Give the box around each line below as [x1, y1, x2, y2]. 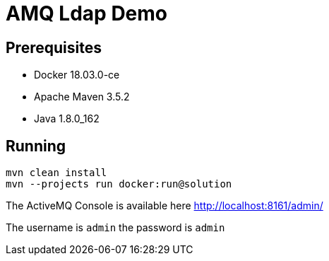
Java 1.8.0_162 [34, 112, 100, 125]
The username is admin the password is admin [6, 221, 225, 234]
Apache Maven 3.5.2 [34, 91, 130, 103]
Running [6, 137, 66, 155]
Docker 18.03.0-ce [34, 69, 120, 81]
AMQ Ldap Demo [6, 1, 168, 25]
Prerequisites [6, 38, 102, 57]
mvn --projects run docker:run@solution [6, 178, 232, 190]
